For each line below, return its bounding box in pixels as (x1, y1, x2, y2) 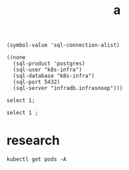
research (6, 133, 60, 149)
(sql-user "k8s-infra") (13, 66, 82, 74)
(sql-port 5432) (13, 79, 60, 86)
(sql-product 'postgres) (13, 60, 86, 67)
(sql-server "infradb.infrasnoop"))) (13, 85, 123, 92)
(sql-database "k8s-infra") (13, 72, 95, 79)
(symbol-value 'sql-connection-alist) (6, 41, 120, 49)
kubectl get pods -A (6, 156, 67, 163)
